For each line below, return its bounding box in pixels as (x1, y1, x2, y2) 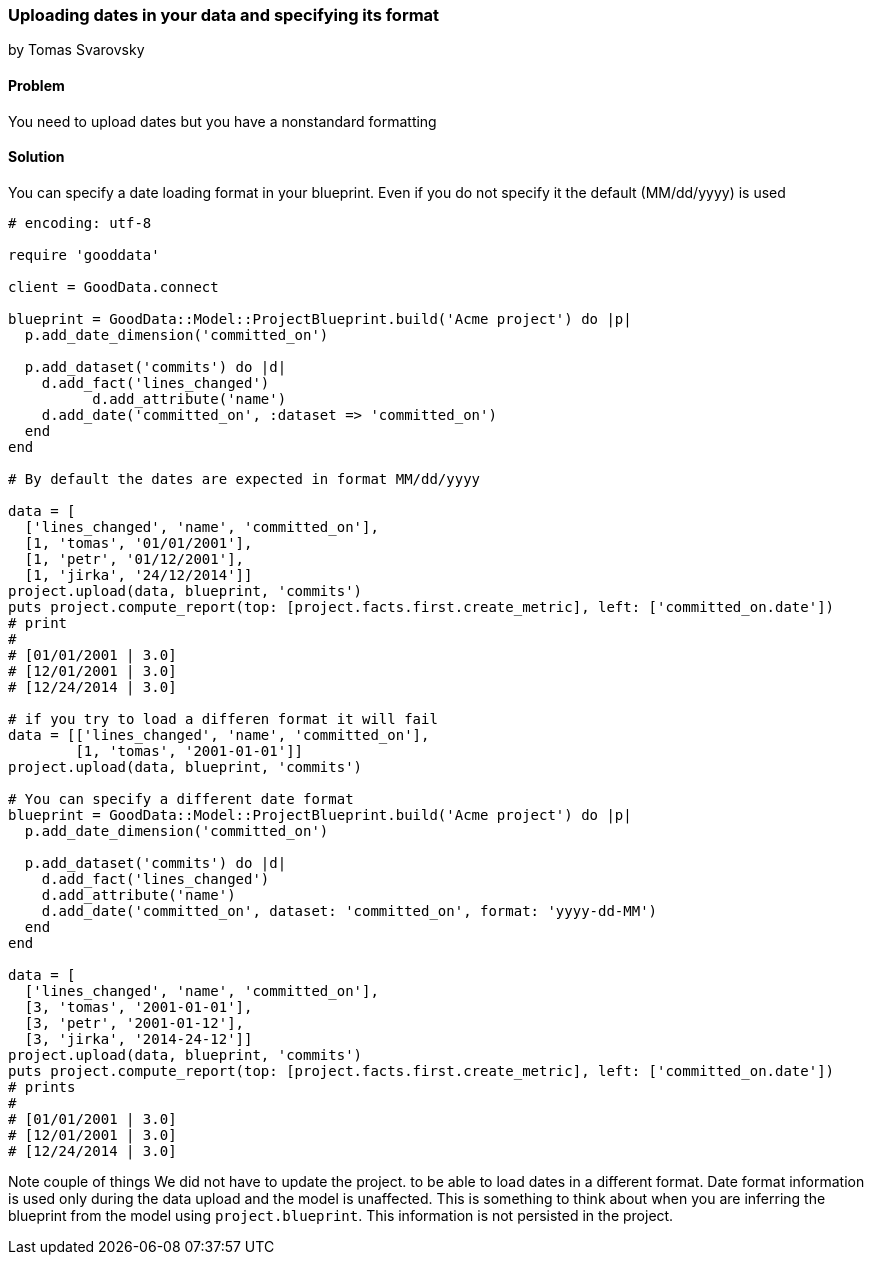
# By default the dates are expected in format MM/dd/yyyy (8, 470, 481, 487)
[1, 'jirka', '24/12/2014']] (24, 566, 253, 583)
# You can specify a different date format (8, 790, 354, 807)
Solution (8, 148, 65, 166)
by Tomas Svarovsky (8, 41, 145, 59)
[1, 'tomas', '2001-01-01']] (75, 742, 304, 759)
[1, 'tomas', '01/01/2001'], (24, 534, 253, 551)
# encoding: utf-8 (8, 214, 152, 231)
